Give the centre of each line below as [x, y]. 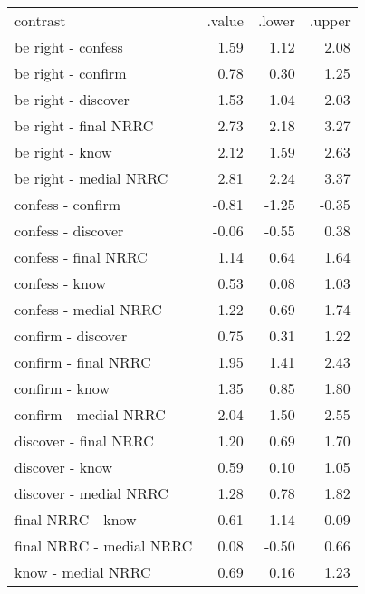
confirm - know [62, 388]
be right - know [63, 152]
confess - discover [69, 230]
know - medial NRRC [83, 572]
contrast [40, 20]
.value [225, 20]
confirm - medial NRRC [90, 414]
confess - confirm [68, 204]
